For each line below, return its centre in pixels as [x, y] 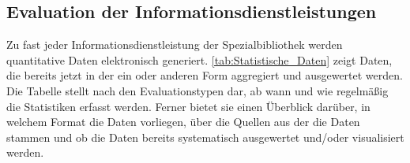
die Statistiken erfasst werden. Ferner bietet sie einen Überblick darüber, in [188, 106]
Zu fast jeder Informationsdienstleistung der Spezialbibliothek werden [175, 44]
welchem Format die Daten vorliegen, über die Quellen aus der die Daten [183, 122]
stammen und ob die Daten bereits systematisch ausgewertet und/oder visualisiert [205, 137]
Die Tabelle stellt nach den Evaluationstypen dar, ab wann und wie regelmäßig [197, 90]
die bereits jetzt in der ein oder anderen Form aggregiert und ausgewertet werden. [205, 75]
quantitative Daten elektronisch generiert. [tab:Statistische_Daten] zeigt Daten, [199, 59]
